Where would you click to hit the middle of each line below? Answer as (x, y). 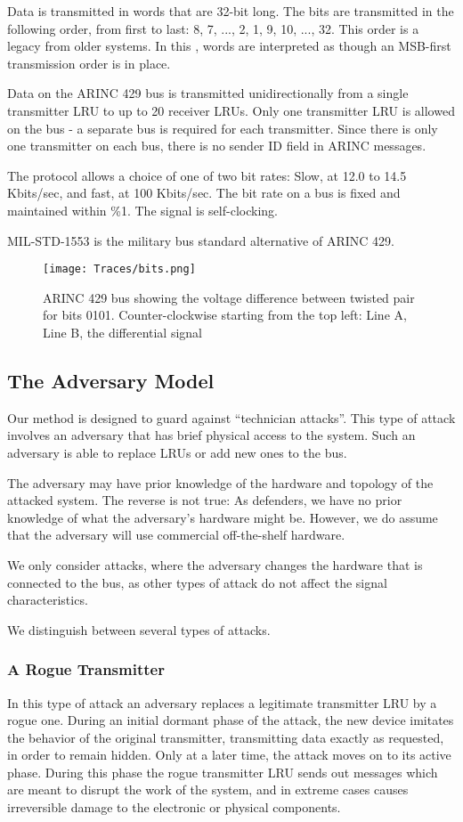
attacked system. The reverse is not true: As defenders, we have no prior (205, 500)
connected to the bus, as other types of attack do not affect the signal (197, 582)
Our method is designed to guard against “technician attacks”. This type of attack (231, 417)
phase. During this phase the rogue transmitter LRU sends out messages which (223, 772)
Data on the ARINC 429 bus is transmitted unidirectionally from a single (208, 93)
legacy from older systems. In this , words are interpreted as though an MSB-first (229, 46)
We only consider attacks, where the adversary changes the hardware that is (215, 564)
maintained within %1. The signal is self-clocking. (142, 210)
